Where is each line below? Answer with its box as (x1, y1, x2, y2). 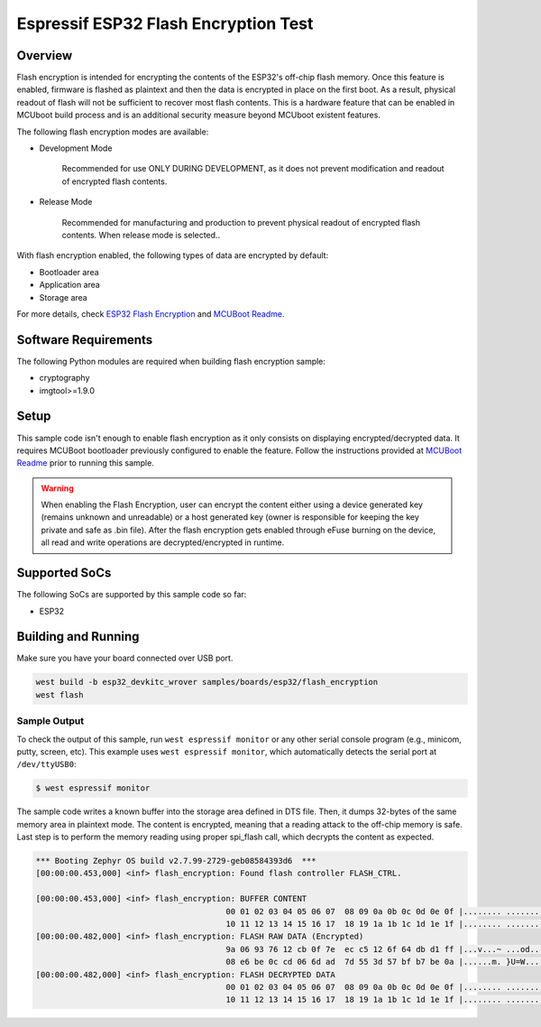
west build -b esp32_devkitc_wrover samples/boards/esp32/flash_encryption (35, 677, 379, 688)
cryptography (39, 373, 90, 384)
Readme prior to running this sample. (16, 458, 155, 468)
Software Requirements (16, 332, 153, 347)
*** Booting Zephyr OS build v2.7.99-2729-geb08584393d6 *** (35, 856, 316, 866)
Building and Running (16, 629, 140, 644)
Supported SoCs (16, 565, 112, 581)
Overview (16, 48, 73, 63)
